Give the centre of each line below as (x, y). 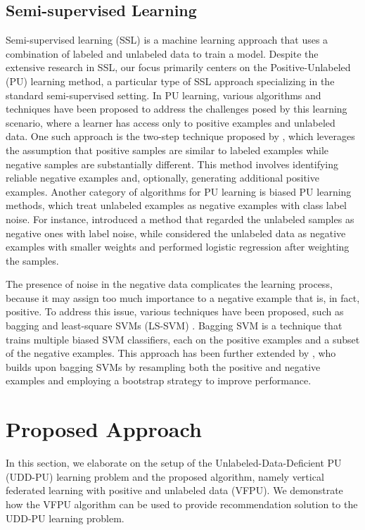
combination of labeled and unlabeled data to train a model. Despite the (162, 53)
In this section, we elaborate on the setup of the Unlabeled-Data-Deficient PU (174, 463)
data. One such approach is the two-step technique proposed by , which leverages (180, 136)
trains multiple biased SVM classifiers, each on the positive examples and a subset (183, 339)
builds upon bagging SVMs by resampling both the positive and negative (163, 366)
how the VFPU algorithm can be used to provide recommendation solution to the (182, 504)
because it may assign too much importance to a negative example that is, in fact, (183, 297)
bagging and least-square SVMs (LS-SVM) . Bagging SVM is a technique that (174, 326)
